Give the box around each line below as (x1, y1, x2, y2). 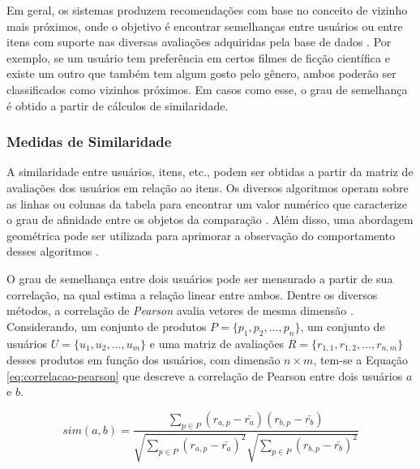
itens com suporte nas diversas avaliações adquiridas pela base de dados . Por (6, 33, 392, 50)
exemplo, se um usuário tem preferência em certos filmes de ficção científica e (6, 49, 390, 66)
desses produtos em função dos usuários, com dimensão (6, 351, 281, 368)
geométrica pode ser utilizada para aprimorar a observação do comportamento (6, 226, 396, 243)
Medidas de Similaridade (6, 131, 172, 152)
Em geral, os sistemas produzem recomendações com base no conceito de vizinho (6, 2, 408, 18)
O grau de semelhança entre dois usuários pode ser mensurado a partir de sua (6, 269, 393, 286)
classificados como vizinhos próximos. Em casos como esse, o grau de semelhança (6, 80, 408, 97)
